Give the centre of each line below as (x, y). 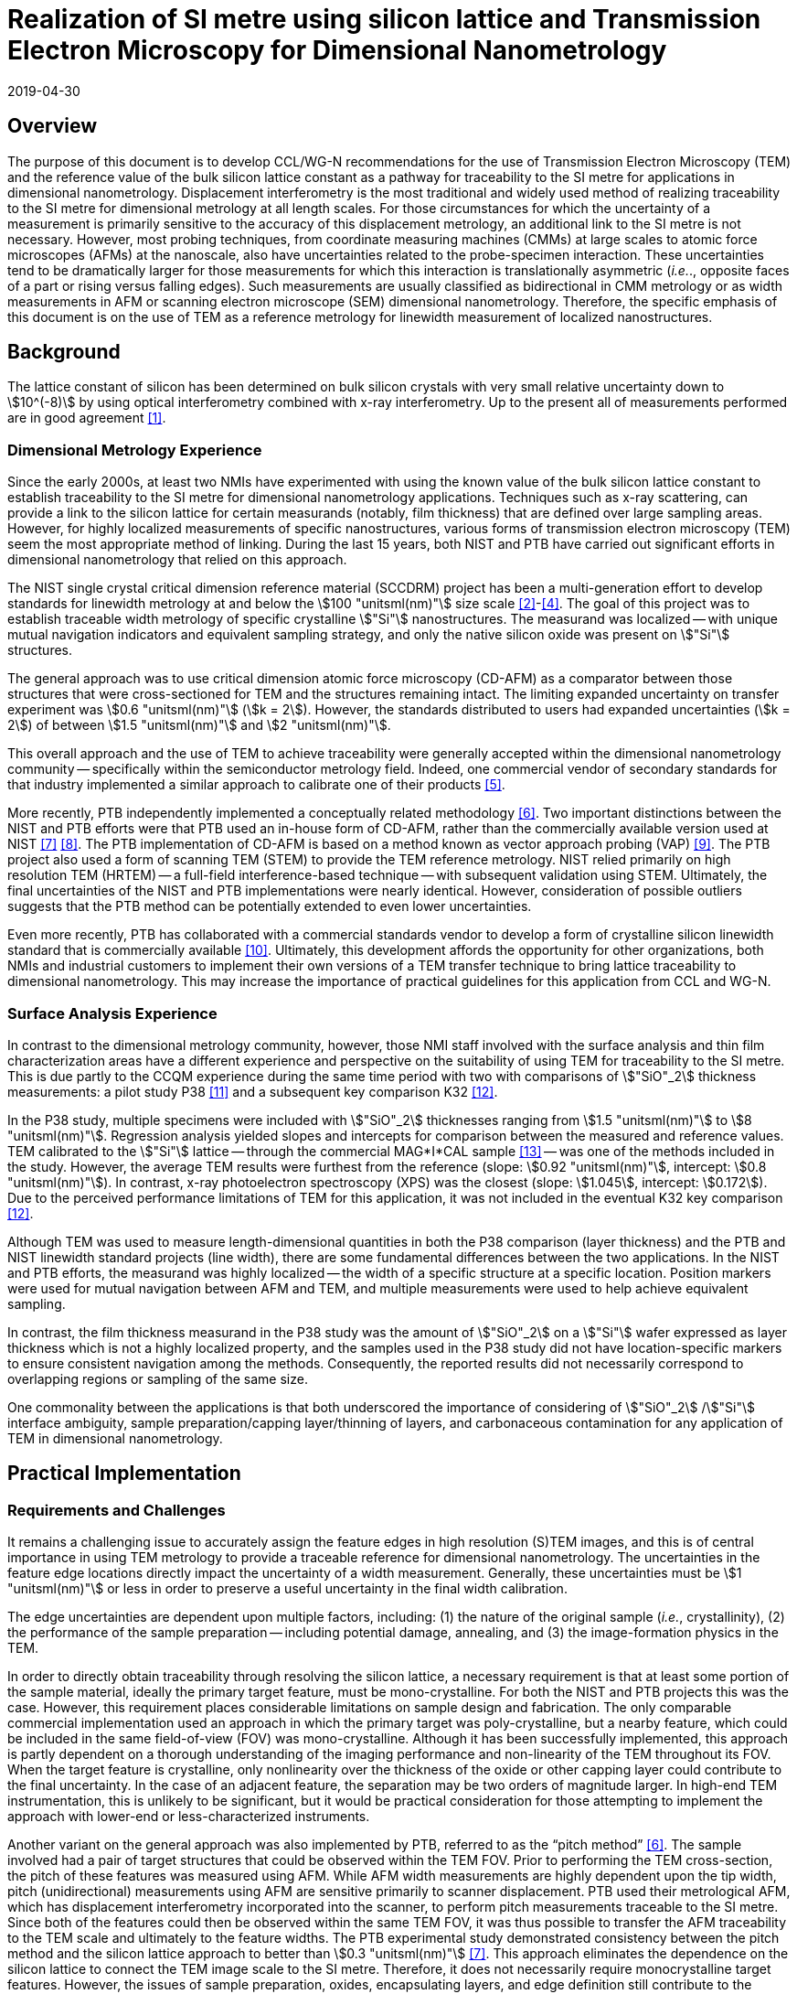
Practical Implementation (124, 1474)
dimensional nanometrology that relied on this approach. (177, 560)
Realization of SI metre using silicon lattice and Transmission (384, 19)
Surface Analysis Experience (112, 1013)
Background (64, 352)
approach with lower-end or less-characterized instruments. (189, 1817)
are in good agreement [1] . (87, 418)
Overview (53, 126)
